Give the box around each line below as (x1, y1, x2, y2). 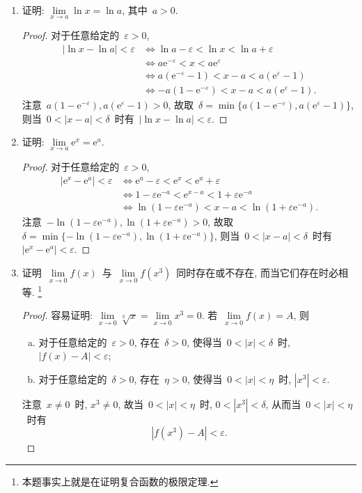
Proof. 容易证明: (22, 308, 93, 322)
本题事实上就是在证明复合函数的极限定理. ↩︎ (22, 474, 219, 489)
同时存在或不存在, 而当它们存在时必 (176, 265, 338, 279)
